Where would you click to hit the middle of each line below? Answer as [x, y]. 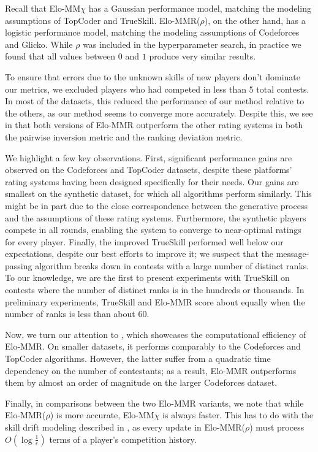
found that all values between [60, 56]
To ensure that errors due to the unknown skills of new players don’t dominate [153, 76]
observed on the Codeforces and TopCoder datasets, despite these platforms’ [149, 170]
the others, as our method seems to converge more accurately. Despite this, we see [159, 113]
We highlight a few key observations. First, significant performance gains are [149, 157]
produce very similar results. [203, 56]
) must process [277, 427]
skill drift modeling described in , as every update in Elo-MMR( [125, 427]
